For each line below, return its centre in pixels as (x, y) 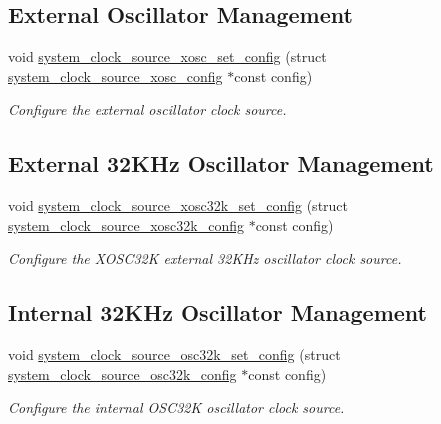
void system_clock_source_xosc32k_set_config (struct (178, 205)
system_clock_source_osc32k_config (122, 373)
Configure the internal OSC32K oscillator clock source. (176, 407)
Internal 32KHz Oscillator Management (217, 312)
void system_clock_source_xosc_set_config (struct (167, 56)
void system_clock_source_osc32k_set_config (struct (174, 354)
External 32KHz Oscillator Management (221, 163)
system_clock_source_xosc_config (115, 75)
